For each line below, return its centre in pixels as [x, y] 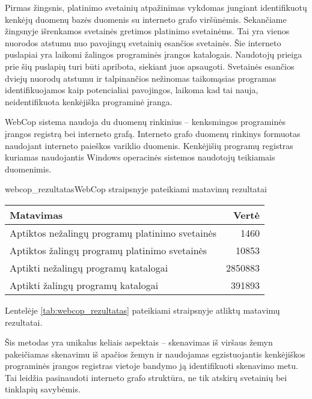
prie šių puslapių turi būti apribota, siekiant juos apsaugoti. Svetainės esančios [150, 66]
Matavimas [36, 215]
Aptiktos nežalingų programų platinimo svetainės [113, 233]
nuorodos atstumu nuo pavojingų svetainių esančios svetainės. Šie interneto [143, 42]
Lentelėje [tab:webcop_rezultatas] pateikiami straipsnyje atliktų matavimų [142, 310]
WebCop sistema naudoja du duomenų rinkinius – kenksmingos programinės [145, 122]
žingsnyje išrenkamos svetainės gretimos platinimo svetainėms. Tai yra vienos [147, 31]
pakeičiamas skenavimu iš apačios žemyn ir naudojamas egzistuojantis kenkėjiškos [155, 354]
